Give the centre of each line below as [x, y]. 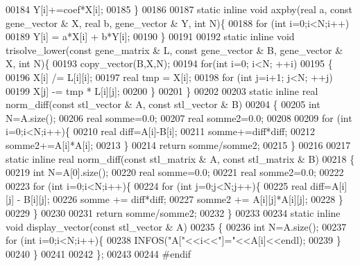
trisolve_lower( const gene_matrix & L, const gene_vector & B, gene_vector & [174, 50]
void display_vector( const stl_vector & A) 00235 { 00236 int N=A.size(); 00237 [176, 226]
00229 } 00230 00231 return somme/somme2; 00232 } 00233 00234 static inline [173, 212]
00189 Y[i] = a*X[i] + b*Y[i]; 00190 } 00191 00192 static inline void [150, 36]
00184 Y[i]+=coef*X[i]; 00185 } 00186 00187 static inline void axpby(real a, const [179, 9]
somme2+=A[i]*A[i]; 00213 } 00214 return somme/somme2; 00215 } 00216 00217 [178, 144]
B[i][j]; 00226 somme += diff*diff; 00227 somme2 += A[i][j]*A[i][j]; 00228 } [183, 199]
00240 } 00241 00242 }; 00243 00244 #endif [98, 253]
